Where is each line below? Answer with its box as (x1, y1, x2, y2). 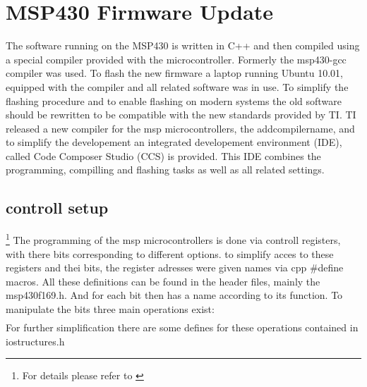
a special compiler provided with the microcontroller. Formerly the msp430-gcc (6, 51, 347, 66)
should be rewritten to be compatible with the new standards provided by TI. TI (6, 107, 356, 122)
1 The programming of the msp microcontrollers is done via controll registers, (6, 231, 341, 247)
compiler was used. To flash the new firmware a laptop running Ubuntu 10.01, (6, 66, 343, 80)
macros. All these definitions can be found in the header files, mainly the (6, 274, 320, 288)
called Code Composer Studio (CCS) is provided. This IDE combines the (6, 148, 321, 163)
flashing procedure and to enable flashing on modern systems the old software (6, 93, 342, 108)
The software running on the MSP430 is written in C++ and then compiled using (6, 38, 360, 53)
